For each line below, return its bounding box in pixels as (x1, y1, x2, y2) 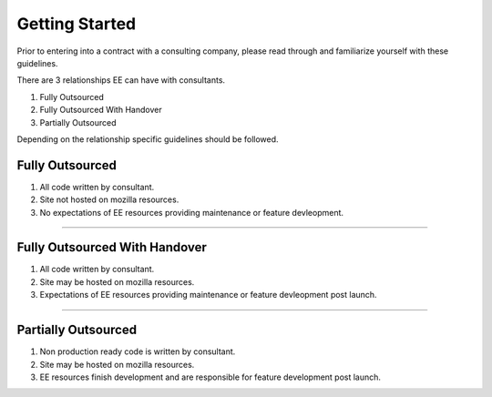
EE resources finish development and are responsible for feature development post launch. (39, 372, 382, 382)
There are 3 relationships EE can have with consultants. (16, 75, 226, 86)
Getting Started (16, 14, 137, 34)
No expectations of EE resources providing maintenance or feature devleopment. (39, 207, 344, 218)
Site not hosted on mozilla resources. (39, 194, 179, 205)
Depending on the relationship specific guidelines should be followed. (16, 133, 279, 145)
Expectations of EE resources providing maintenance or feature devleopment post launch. (39, 290, 377, 300)
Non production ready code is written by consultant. (39, 346, 236, 357)
